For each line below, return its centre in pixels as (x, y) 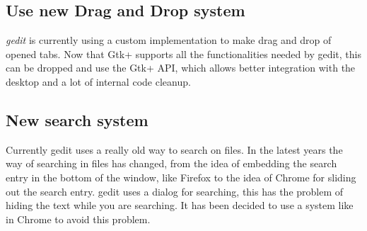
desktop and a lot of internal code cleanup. (98, 81)
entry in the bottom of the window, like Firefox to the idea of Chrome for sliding (181, 177)
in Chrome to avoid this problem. (78, 219)
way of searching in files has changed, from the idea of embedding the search (171, 163)
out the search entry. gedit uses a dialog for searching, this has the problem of (175, 191)
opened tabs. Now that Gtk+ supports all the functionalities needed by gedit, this (184, 53)
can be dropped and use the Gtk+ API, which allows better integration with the (181, 68)
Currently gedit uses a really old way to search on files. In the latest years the (174, 149)
